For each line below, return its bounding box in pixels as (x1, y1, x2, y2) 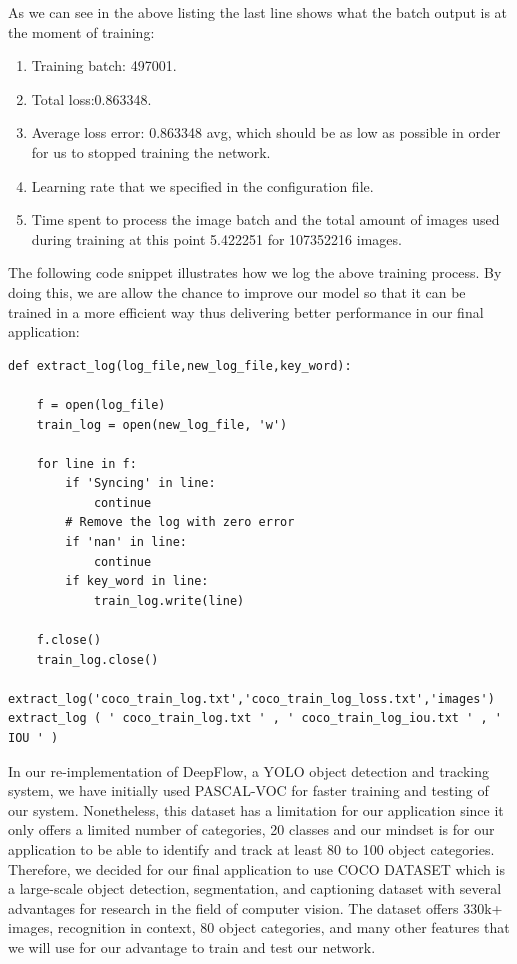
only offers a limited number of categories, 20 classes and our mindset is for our (8, 819, 495, 840)
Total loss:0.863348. (31, 88, 152, 109)
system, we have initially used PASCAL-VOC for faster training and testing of (8, 780, 489, 801)
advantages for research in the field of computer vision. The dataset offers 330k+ (8, 897, 503, 918)
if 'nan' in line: (65, 535, 187, 550)
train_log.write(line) (93, 593, 245, 608)
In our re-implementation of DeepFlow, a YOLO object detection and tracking (8, 760, 489, 781)
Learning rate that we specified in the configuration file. (31, 175, 374, 196)
